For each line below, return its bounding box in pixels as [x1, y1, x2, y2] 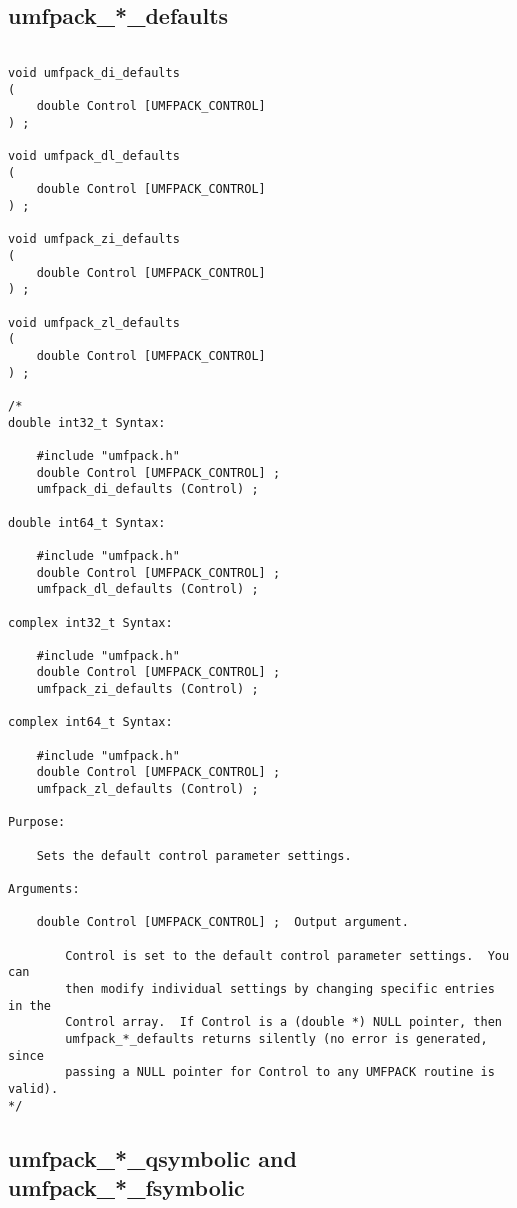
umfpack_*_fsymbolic [8, 1171, 245, 1202]
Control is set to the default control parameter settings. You [65, 948, 510, 963]
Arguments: [8, 882, 80, 897]
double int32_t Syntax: [8, 415, 166, 430]
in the [8, 998, 51, 1013]
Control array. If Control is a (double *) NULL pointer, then [65, 1015, 502, 1030]
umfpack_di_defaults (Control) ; [36, 482, 259, 497]
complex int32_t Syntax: [8, 615, 173, 630]
